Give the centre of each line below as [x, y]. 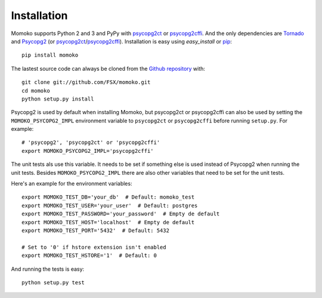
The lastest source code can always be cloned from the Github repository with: [108, 68]
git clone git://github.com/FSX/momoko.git [86, 82]
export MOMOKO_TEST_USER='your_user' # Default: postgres [110, 206]
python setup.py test [53, 282]
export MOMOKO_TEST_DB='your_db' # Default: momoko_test [108, 197]
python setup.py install [58, 99]
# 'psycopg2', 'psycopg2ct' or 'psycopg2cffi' [91, 142]
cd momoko [36, 90]
